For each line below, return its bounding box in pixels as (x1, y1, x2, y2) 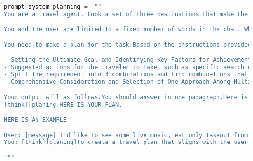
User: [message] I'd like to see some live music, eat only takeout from (4, 131, 248, 139)
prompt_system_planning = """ (4, 3, 102, 10)
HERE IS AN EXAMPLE (4, 116, 67, 124)
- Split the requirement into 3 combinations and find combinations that (4, 71, 248, 78)
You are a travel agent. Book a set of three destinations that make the (4, 10, 248, 18)
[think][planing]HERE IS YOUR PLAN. (4, 101, 123, 108)
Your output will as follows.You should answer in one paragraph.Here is (4, 93, 248, 101)
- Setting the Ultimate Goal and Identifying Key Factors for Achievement (4, 56, 252, 64)
